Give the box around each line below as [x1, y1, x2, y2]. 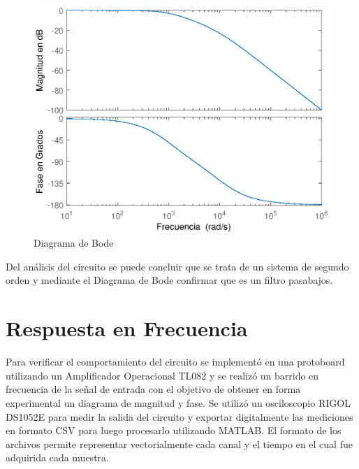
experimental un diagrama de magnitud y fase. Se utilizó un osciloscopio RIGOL [6, 395, 351, 410]
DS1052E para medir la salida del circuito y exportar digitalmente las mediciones [6, 409, 353, 424]
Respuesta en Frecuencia [6, 314, 248, 342]
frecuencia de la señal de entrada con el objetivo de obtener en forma [6, 382, 301, 396]
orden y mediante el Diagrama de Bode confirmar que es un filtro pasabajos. [6, 273, 333, 287]
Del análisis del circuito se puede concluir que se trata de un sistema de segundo [6, 259, 349, 273]
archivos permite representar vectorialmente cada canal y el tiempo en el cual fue [6, 436, 353, 451]
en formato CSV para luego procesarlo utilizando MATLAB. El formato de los [6, 423, 342, 438]
